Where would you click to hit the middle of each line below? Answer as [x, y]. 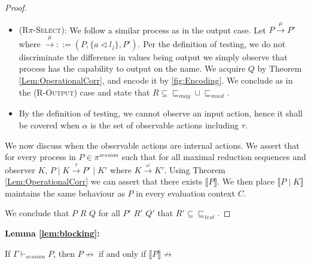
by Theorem [280, 68]
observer [20, 169]
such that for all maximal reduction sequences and [214, 157]
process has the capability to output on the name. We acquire [132, 68]
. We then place [246, 181]
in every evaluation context [185, 193]
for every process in [40, 157]
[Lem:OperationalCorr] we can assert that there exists [104, 181]
